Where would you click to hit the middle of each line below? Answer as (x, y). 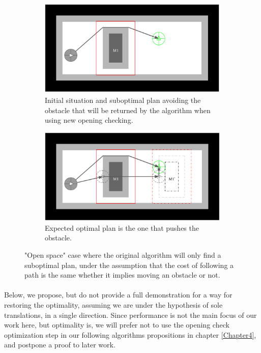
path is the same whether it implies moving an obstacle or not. (122, 275)
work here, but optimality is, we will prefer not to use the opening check (117, 325)
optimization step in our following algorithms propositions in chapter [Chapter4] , (130, 334)
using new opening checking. (89, 120)
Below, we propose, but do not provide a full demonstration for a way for (118, 295)
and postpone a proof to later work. (60, 345)
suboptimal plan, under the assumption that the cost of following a (129, 265)
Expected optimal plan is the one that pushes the (122, 227)
